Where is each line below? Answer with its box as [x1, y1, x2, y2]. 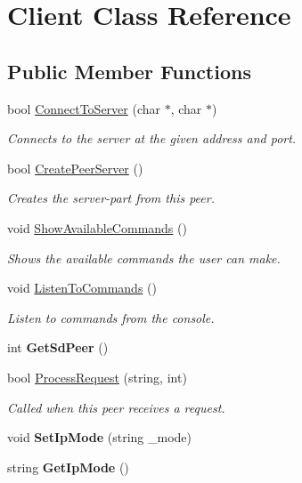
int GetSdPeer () [7, 338, 109, 357]
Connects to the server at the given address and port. [7, 129, 297, 148]
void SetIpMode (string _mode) [7, 428, 192, 447]
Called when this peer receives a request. [7, 398, 225, 416]
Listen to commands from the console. [7, 308, 215, 326]
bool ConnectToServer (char [7, 99, 161, 117]
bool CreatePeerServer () [7, 158, 143, 177]
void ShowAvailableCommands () [7, 218, 187, 237]
